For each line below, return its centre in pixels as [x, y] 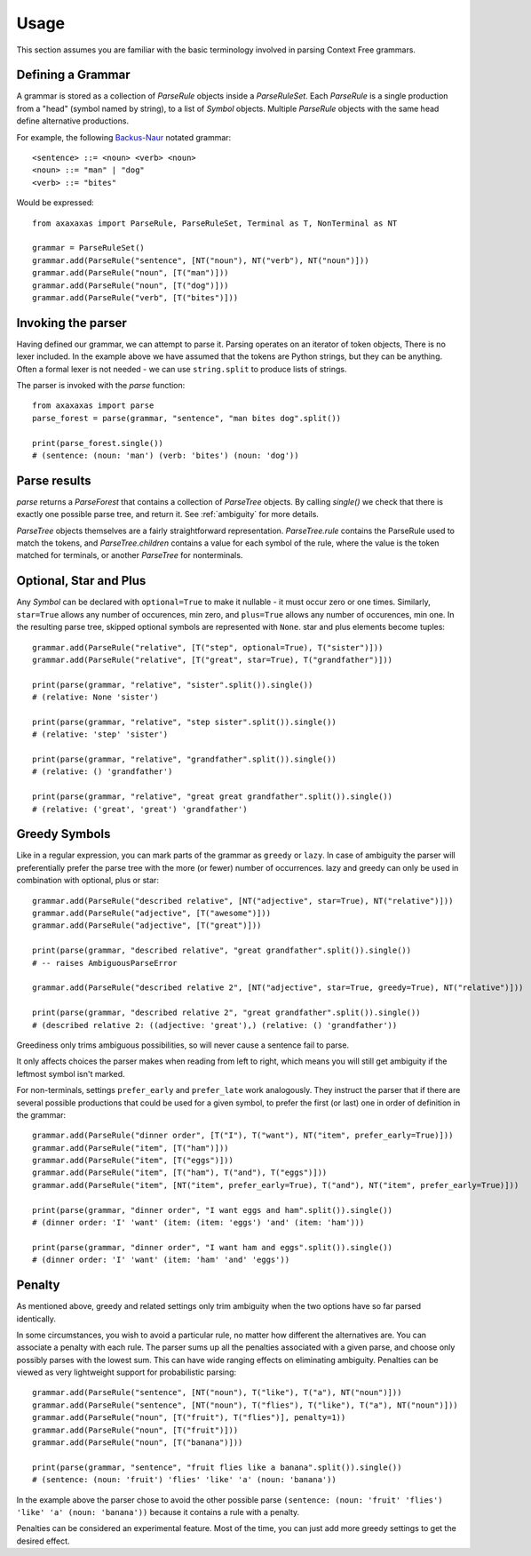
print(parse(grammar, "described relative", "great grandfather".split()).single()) [222, 950]
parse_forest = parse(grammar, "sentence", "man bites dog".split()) [187, 418]
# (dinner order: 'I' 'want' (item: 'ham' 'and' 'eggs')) [161, 1260]
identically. [36, 1319]
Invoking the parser [72, 323]
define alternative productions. [72, 121]
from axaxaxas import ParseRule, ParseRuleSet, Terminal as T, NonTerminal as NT [215, 223]
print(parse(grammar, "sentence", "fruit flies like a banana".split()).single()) [217, 1467]
